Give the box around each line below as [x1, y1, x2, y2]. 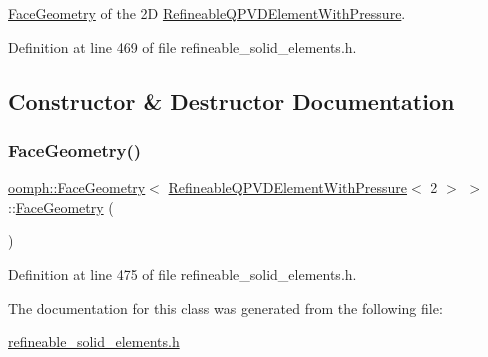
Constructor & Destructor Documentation [8, 85, 455, 116]
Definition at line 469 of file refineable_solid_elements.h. [8, 36, 357, 57]
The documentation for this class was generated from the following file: [8, 297, 443, 318]
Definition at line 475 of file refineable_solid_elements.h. [8, 263, 357, 284]
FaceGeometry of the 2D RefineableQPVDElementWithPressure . [8, 3, 406, 23]
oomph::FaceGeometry [8, 177, 146, 198]
